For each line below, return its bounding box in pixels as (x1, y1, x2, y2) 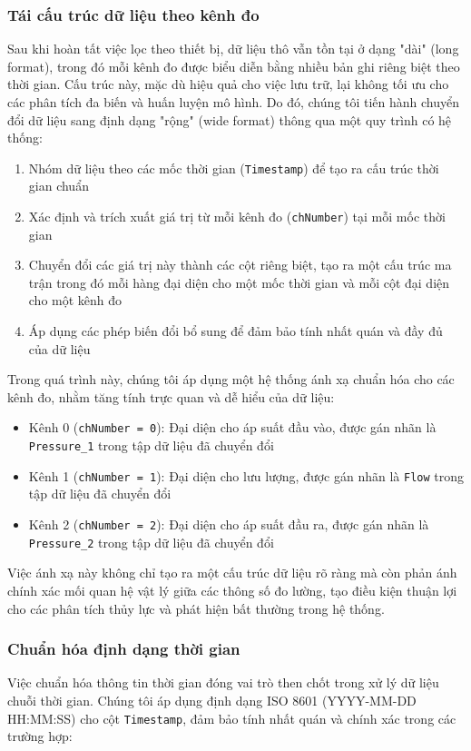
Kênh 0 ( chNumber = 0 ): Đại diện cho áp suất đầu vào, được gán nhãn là (28, 418, 437, 437)
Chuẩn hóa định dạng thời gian (7, 637, 240, 660)
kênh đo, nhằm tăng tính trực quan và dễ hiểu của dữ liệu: (7, 387, 335, 406)
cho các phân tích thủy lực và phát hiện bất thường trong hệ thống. (7, 598, 385, 618)
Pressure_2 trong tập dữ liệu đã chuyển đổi (28, 532, 274, 551)
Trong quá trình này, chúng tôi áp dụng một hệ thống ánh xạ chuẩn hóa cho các (7, 370, 455, 389)
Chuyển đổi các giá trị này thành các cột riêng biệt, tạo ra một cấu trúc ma (28, 255, 452, 274)
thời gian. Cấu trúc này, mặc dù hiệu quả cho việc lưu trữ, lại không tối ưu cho (7, 74, 449, 94)
